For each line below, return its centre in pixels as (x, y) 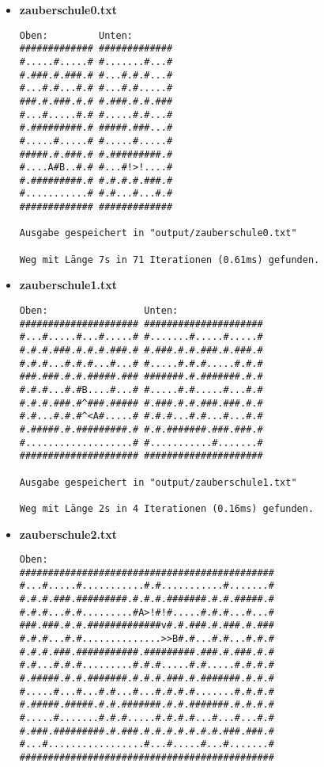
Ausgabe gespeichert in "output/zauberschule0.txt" (158, 233)
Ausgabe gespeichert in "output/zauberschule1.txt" (158, 482)
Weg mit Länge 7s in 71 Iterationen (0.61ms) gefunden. (170, 259)
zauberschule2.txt (68, 534)
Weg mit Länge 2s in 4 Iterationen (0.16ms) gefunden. (167, 508)
